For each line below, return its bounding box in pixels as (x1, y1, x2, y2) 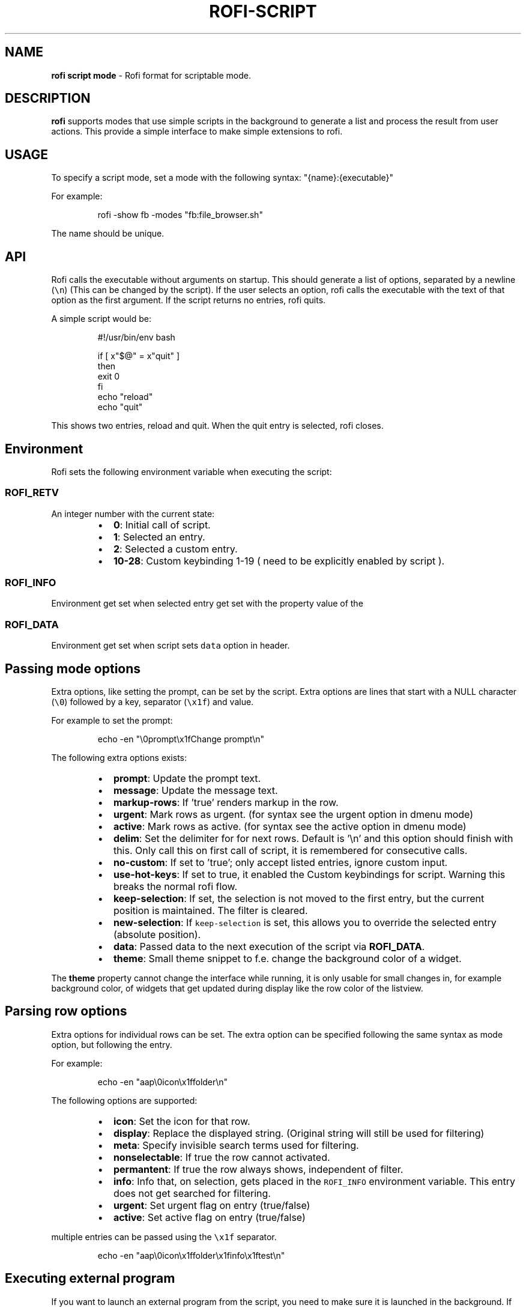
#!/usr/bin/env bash (97, 332, 175, 343)
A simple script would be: (51, 313, 151, 324)
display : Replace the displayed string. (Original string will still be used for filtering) (113, 1127, 485, 1139)
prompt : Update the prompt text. (113, 772, 261, 785)
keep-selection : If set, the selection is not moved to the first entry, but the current (113, 892, 485, 905)
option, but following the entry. (51, 1039, 172, 1050)
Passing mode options (5, 661, 141, 676)
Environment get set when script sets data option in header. (51, 640, 290, 651)
